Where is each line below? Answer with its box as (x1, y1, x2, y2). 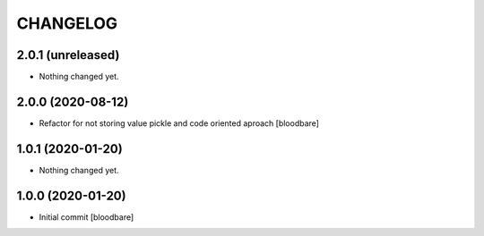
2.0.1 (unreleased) (16, 47, 120, 63)
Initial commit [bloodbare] (39, 211, 134, 223)
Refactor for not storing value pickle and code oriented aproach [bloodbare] (39, 117, 320, 129)
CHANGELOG (16, 13, 118, 33)
